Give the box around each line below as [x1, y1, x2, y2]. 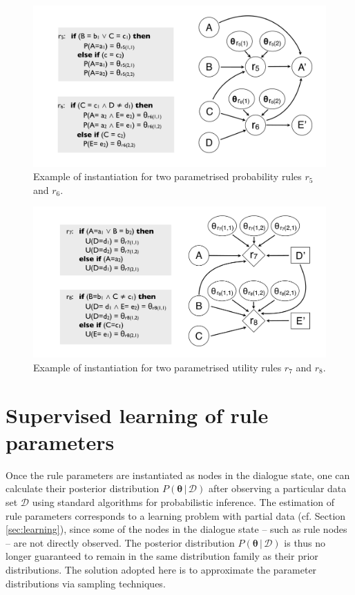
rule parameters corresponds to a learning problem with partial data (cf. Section [6, 508, 346, 523]
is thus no [284, 535, 326, 549]
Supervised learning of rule [6, 400, 269, 429]
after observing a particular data [208, 481, 347, 496]
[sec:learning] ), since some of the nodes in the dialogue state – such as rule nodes [6, 522, 347, 536]
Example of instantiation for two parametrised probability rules [33, 169, 302, 184]
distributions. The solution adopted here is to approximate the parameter [6, 563, 317, 576]
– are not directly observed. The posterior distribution [6, 535, 235, 549]
